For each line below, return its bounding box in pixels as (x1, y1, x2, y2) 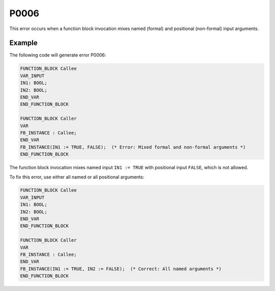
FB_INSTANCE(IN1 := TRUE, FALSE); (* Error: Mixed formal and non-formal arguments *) (20, 144, 246, 150)
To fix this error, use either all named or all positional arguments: (9, 174, 145, 180)
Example (9, 39, 38, 47)
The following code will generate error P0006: (9, 52, 106, 58)
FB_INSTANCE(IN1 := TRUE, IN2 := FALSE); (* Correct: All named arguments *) (20, 266, 222, 272)
